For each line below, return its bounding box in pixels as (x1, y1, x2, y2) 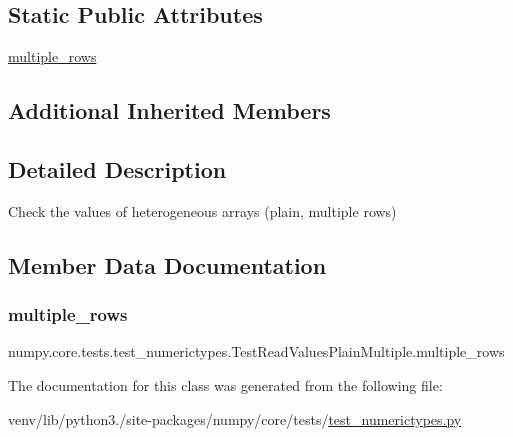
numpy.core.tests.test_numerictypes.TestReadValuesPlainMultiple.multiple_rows (8, 341, 505, 362)
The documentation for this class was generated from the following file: (8, 374, 443, 395)
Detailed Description (8, 153, 227, 184)
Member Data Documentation (8, 249, 327, 280)
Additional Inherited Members (8, 95, 331, 126)
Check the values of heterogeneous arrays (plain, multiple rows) (8, 200, 397, 221)
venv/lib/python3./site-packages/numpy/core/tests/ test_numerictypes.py (8, 408, 462, 429)
